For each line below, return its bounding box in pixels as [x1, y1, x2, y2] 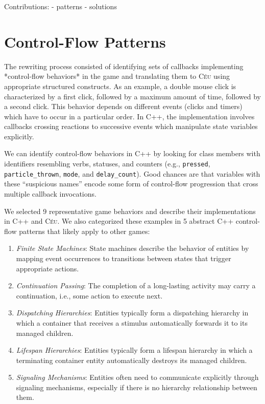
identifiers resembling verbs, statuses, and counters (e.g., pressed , [4, 158, 210, 169]
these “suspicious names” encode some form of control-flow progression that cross [4, 178, 258, 189]
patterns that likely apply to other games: [19, 225, 150, 236]
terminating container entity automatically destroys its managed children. [16, 354, 247, 365]
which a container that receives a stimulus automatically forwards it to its [16, 317, 248, 328]
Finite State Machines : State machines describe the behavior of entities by [16, 243, 249, 253]
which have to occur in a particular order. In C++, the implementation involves [4, 111, 255, 121]
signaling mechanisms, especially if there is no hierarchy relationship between [16, 381, 257, 392]
